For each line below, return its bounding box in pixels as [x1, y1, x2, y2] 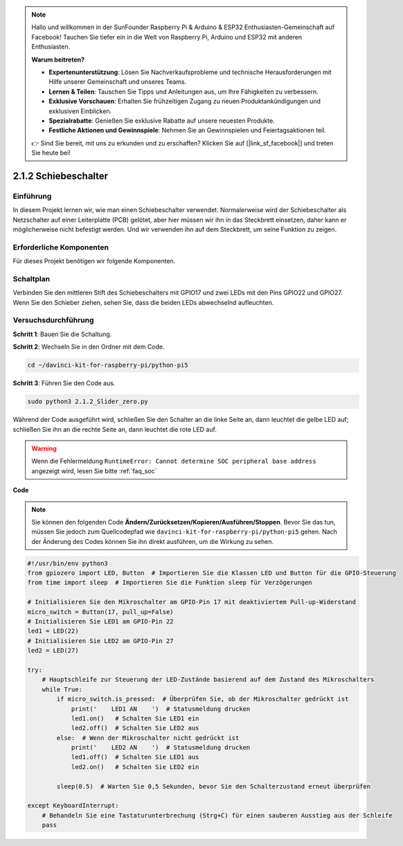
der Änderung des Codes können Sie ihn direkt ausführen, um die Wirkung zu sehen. [31, 537, 274, 545]
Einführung [12, 191, 52, 201]
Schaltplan [12, 274, 51, 283]
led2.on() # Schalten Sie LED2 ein [71, 763, 199, 770]
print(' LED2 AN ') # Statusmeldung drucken [71, 743, 251, 752]
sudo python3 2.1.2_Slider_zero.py [27, 398, 148, 405]
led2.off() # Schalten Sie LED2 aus [71, 724, 199, 732]
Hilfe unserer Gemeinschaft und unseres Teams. [48, 78, 187, 86]
